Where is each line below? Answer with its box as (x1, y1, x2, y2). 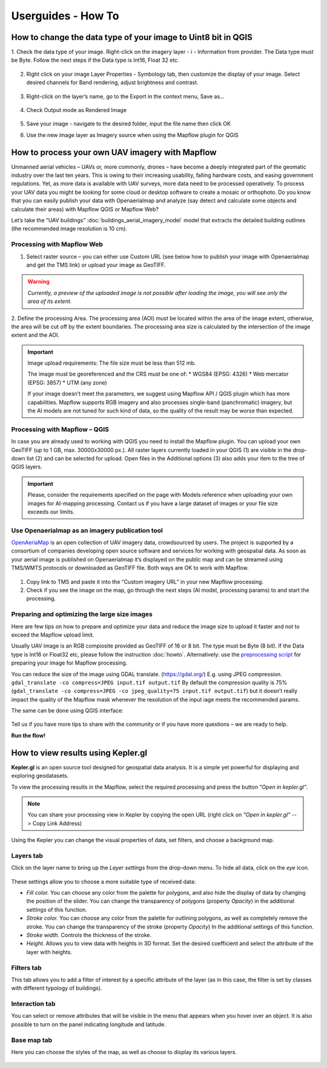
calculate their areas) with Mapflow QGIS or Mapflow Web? (11, 205, 159, 213)
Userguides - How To (11, 9, 119, 22)
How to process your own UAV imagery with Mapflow (11, 147, 217, 158)
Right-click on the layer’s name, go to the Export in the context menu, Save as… (26, 93, 225, 100)
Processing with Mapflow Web (11, 240, 103, 248)
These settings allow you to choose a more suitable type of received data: (11, 878, 196, 885)
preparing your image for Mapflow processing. (11, 659, 128, 666)
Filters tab (11, 963, 42, 972)
